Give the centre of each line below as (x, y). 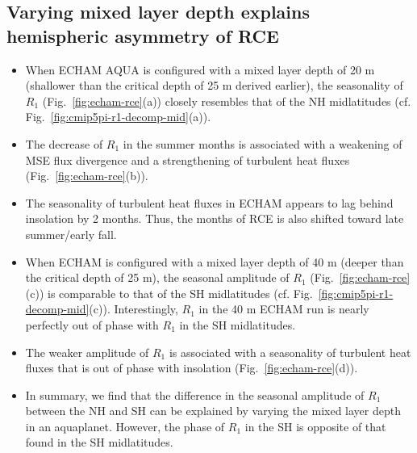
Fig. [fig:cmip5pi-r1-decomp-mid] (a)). (118, 117)
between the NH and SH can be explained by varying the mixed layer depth (213, 411)
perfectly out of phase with (92, 324)
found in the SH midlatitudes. (99, 442)
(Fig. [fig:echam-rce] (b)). (87, 176)
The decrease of (64, 143)
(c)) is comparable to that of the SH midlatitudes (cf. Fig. (169, 293)
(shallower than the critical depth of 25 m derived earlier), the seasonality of (214, 85)
